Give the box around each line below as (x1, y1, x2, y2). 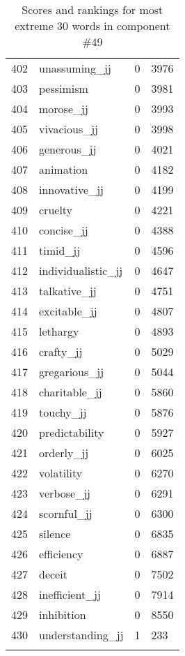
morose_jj (39, 100, 88, 117)
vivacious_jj (39, 121, 99, 137)
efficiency (39, 546, 83, 562)
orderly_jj (39, 445, 89, 461)
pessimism (39, 80, 88, 96)
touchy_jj (39, 404, 87, 420)
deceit (39, 566, 67, 582)
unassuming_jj (39, 60, 111, 76)
